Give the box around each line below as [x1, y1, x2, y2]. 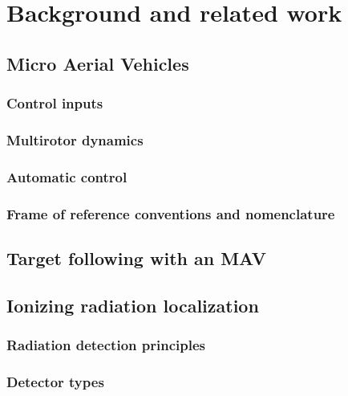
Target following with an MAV [6, 245, 266, 270]
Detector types [6, 371, 104, 391]
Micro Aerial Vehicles [6, 51, 189, 76]
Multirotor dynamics [6, 129, 144, 149]
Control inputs [6, 93, 103, 113]
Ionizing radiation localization [6, 292, 259, 317]
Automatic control [6, 166, 127, 186]
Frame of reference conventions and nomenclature [6, 203, 335, 223]
